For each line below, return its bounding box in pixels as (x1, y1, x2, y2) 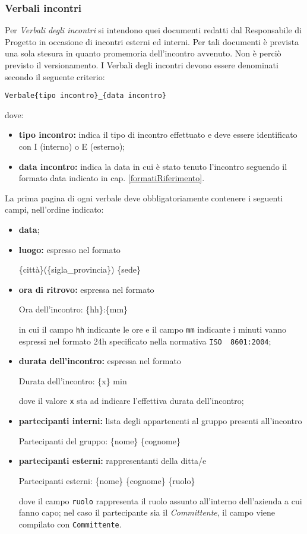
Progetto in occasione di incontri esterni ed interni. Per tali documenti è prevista (5, 35, 299, 48)
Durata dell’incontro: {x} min (18, 374, 127, 387)
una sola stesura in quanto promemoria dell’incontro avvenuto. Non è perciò (5, 47, 281, 59)
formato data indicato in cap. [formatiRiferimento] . (18, 172, 205, 184)
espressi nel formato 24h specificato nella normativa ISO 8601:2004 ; (18, 334, 271, 347)
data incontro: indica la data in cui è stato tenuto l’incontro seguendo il (18, 160, 287, 172)
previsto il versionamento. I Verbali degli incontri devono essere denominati (5, 59, 278, 71)
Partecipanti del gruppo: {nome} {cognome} (18, 434, 181, 447)
